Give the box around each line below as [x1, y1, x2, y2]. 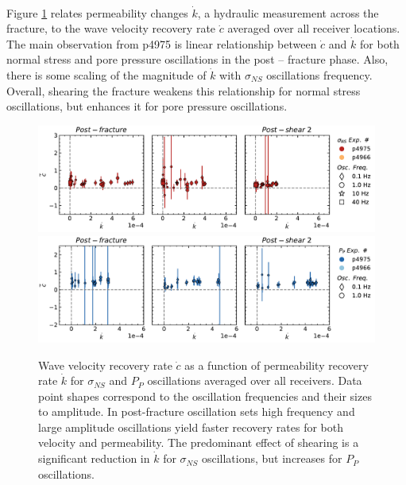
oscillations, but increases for [201, 450, 342, 467]
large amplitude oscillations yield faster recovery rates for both [38, 418, 343, 435]
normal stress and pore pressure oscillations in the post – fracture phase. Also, [6, 51, 389, 68]
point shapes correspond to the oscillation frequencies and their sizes [38, 387, 372, 404]
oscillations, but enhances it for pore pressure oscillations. [6, 98, 288, 114]
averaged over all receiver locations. [227, 20, 400, 37]
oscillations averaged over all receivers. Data [147, 372, 362, 389]
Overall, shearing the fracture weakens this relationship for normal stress [6, 82, 361, 99]
